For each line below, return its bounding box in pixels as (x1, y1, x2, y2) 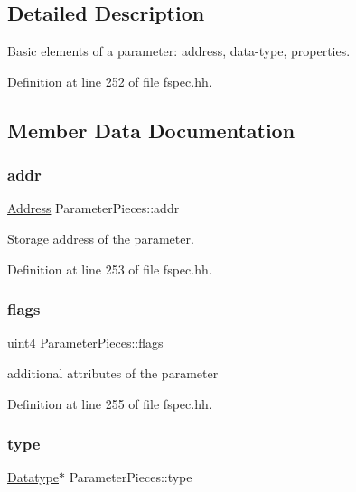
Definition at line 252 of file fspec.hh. (7, 71, 212, 90)
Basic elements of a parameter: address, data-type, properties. (7, 42, 351, 60)
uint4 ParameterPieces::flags (7, 333, 164, 352)
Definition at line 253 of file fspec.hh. (7, 259, 212, 278)
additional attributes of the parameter (7, 363, 219, 382)
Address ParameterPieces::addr (7, 199, 180, 218)
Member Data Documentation (7, 116, 295, 144)
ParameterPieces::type (69, 468, 192, 487)
